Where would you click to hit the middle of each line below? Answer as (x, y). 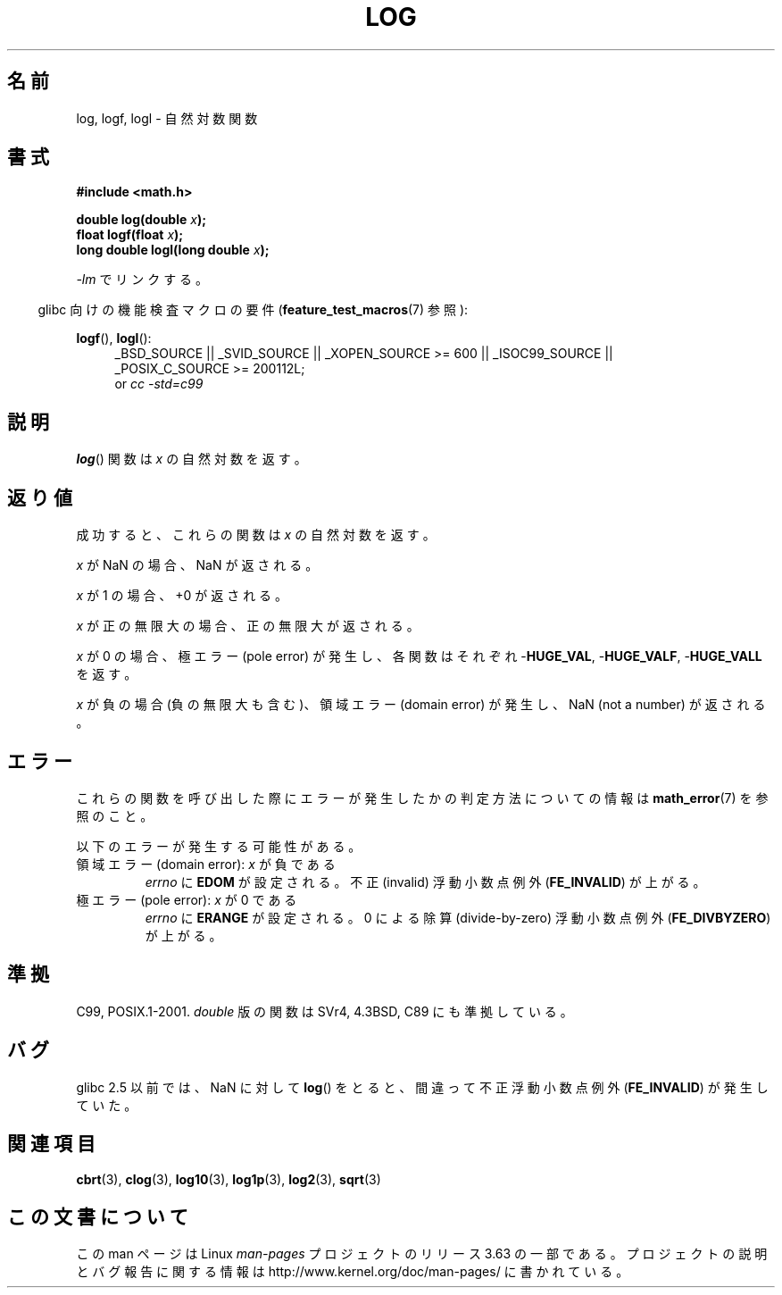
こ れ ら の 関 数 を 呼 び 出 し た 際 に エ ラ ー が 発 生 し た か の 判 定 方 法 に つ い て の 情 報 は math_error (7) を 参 (422, 798)
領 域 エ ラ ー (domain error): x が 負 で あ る (206, 864)
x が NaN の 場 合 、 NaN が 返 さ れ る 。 (197, 565)
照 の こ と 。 (115, 815)
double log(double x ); (141, 220)
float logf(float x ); (130, 235)
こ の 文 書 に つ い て (98, 1216)
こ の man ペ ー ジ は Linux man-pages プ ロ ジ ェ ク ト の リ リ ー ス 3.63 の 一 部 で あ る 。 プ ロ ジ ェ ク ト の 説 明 (422, 1254)
